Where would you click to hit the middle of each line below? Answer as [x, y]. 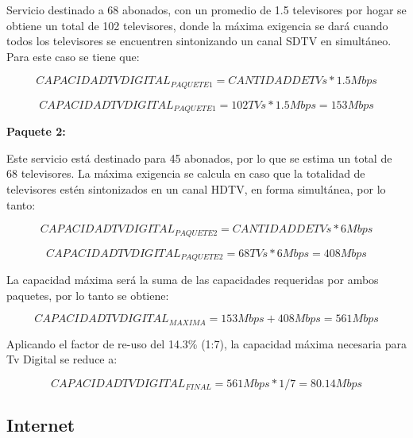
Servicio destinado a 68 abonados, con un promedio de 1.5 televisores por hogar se [206, 10]
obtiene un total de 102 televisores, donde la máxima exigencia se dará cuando [197, 25]
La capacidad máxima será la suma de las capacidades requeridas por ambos [193, 280]
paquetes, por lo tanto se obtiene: [88, 295]
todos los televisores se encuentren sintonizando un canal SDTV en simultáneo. [199, 41]
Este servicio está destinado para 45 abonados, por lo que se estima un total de [199, 158]
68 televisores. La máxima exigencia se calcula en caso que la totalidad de [186, 173]
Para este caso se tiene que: [73, 56]
